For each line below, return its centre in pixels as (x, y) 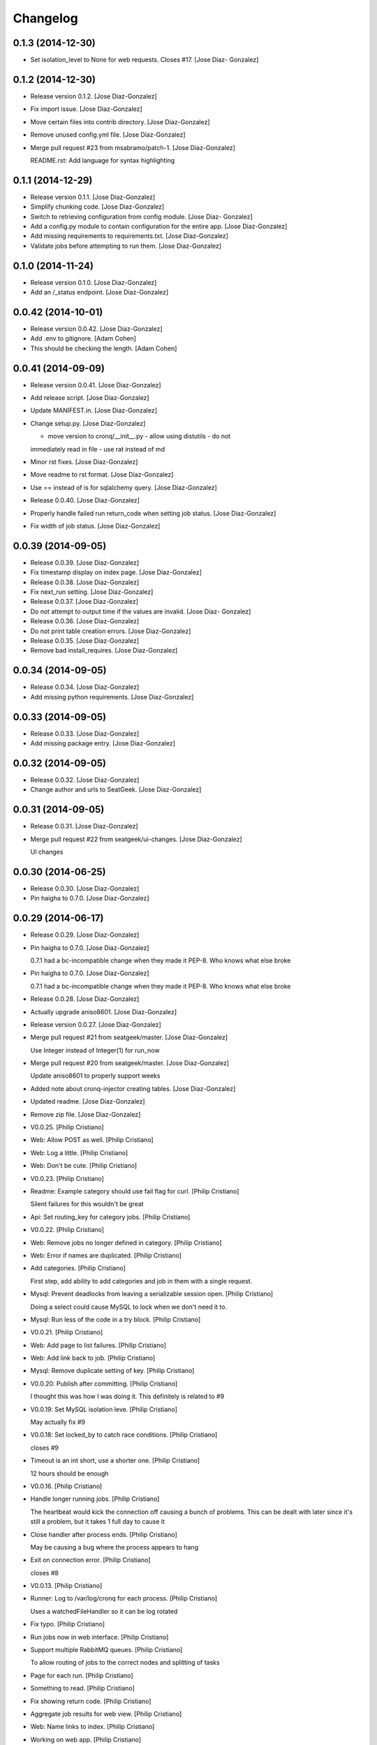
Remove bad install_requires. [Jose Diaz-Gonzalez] (104, 651)
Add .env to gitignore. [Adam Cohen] (83, 339)
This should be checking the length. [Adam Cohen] (104, 348)
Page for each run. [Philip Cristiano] (82, 1675)
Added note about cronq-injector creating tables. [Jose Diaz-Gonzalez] (133, 1088)
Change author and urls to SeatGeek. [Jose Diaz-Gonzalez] (116, 789)
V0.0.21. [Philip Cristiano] (67, 1332)
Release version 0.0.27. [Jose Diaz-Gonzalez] (96, 1024)
